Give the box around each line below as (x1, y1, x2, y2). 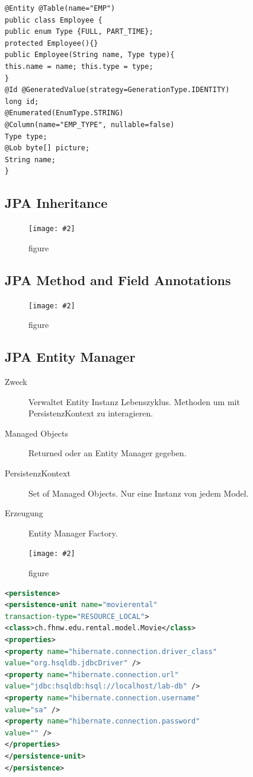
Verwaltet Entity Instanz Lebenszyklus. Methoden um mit (28, 395, 240, 408)
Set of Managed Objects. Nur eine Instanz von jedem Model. (28, 487, 249, 499)
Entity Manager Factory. (28, 526, 118, 539)
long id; (5, 97, 39, 106)
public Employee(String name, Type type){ (5, 50, 175, 59)
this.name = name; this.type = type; (5, 62, 153, 71)
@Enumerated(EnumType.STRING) (5, 109, 124, 118)
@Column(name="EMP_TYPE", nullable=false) (5, 120, 175, 129)
